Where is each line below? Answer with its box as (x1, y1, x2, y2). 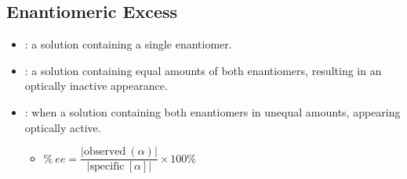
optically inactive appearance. (24, 77, 168, 94)
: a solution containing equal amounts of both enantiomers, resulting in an (24, 62, 382, 78)
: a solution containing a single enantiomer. (24, 36, 232, 52)
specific (89, 161, 125, 173)
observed (83, 146, 126, 158)
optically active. (24, 119, 101, 135)
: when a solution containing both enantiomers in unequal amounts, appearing (24, 103, 401, 120)
